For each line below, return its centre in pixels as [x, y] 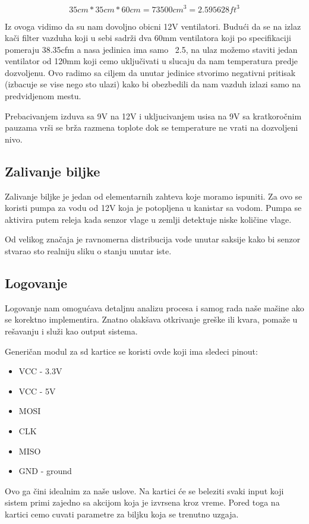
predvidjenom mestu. [43, 96]
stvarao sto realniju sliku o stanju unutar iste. [88, 251]
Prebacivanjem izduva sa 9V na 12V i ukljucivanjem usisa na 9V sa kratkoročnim [153, 116]
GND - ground [45, 471]
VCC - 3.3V [40, 371]
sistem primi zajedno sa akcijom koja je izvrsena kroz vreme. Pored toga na [142, 502]
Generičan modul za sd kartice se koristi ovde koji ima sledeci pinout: [131, 351]
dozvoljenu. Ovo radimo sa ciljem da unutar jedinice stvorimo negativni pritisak [150, 72]
